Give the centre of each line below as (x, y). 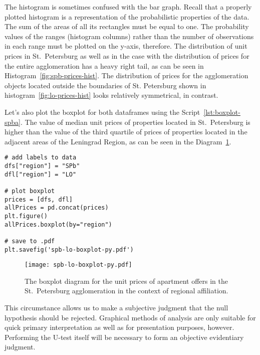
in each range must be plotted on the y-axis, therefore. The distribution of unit (126, 46)
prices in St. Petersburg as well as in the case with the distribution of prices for (127, 55)
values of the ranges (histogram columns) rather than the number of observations (129, 36)
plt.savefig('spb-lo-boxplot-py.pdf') (69, 249)
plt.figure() (26, 216)
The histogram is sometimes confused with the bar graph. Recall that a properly (128, 7)
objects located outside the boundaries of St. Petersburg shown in (105, 85)
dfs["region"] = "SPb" (42, 166)
